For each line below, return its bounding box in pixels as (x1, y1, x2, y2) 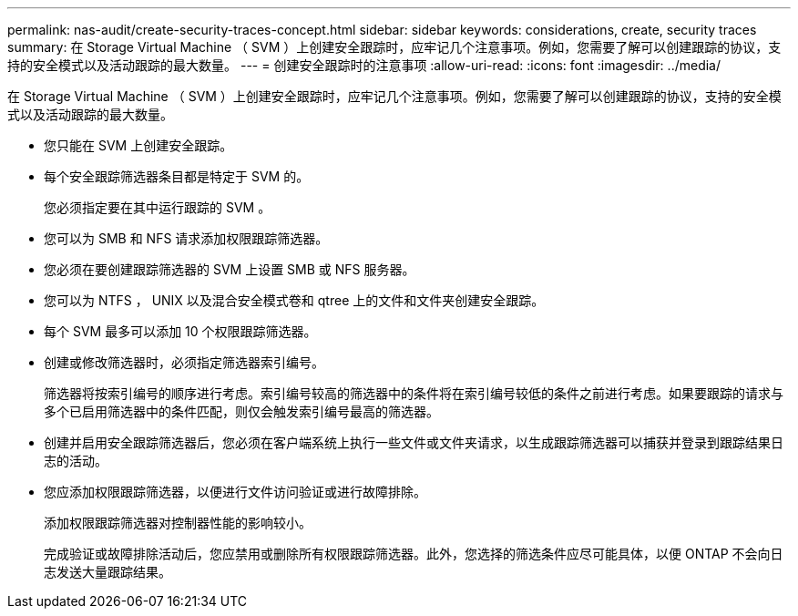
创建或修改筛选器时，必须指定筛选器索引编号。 (44, 354, 324, 370)
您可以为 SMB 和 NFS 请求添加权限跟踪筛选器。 (44, 231, 329, 246)
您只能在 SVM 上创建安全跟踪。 (44, 138, 233, 153)
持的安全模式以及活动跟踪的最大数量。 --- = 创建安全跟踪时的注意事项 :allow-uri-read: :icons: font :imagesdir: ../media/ (7, 57, 721, 73)
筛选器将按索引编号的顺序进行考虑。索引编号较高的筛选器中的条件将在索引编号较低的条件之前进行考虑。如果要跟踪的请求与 (44, 385, 783, 401)
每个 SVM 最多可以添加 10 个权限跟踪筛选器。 (44, 323, 317, 339)
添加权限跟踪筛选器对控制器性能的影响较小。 (44, 515, 312, 530)
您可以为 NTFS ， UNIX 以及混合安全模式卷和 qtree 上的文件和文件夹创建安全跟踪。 (44, 293, 545, 308)
